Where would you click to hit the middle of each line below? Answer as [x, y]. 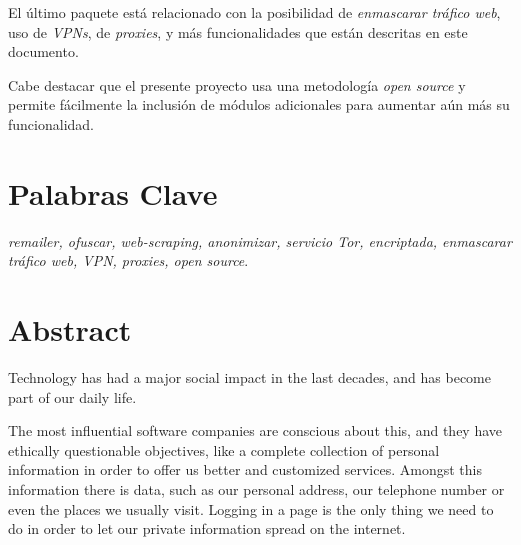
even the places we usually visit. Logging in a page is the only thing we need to [251, 508]
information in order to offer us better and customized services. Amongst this [245, 469]
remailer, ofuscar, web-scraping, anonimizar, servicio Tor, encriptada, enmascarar [260, 240]
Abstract [70, 329]
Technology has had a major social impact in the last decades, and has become [249, 377]
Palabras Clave [113, 192]
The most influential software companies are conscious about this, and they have [255, 430]
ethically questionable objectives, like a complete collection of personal [224, 449]
